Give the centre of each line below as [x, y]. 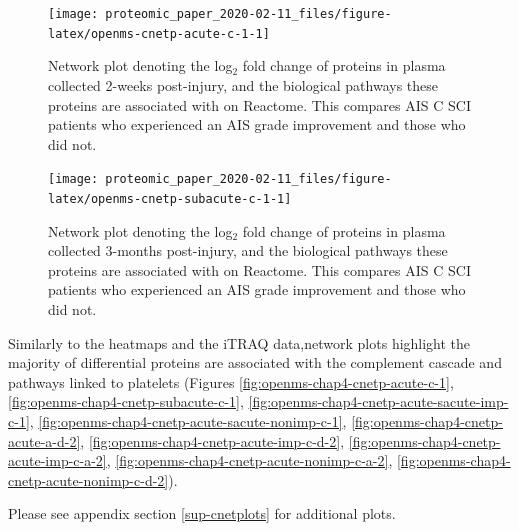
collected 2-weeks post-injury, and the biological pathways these [243, 84]
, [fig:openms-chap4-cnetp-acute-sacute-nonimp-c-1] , [188, 420]
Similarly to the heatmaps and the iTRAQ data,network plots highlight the [239, 342]
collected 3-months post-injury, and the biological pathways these [248, 250]
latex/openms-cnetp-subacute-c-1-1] [170, 198]
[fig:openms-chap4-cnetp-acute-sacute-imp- [378, 401]
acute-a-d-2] [44, 440]
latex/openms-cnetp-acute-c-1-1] [159, 33]
